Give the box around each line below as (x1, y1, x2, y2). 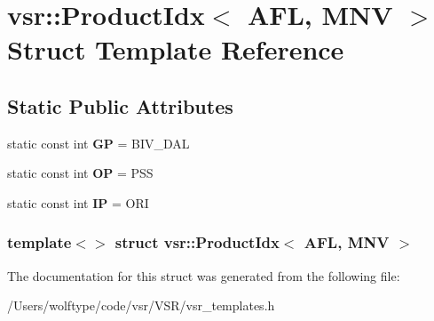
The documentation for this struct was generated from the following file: (7, 266, 400, 285)
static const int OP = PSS (7, 164, 154, 182)
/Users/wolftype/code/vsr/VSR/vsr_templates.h (7, 296, 275, 315)
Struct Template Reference (7, 31, 344, 68)
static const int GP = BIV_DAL (7, 133, 190, 152)
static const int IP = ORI (7, 193, 149, 212)
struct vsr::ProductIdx (114, 231, 280, 253)
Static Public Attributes (7, 92, 233, 119)
